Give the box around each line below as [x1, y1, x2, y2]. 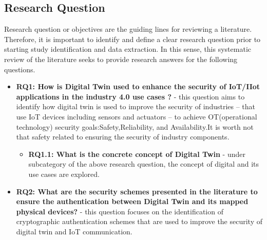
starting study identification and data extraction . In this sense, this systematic [4, 44, 251, 54]
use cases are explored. [28, 168, 100, 179]
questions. [4, 64, 35, 74]
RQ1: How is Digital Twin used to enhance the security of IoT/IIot [16, 81, 260, 92]
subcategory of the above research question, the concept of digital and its [28, 158, 259, 169]
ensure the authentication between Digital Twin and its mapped [16, 196, 249, 207]
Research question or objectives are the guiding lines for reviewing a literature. [4, 24, 252, 34]
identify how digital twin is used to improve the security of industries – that [16, 101, 256, 112]
